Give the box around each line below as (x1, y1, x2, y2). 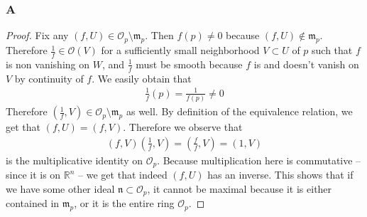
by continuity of (14, 70, 84, 85)
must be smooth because (136, 56, 243, 71)
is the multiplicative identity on (6, 152, 143, 167)
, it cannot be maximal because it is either (147, 181, 332, 196)
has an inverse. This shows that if (207, 167, 354, 182)
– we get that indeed (78, 167, 168, 182)
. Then (145, 28, 174, 43)
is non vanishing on (6, 56, 90, 71)
